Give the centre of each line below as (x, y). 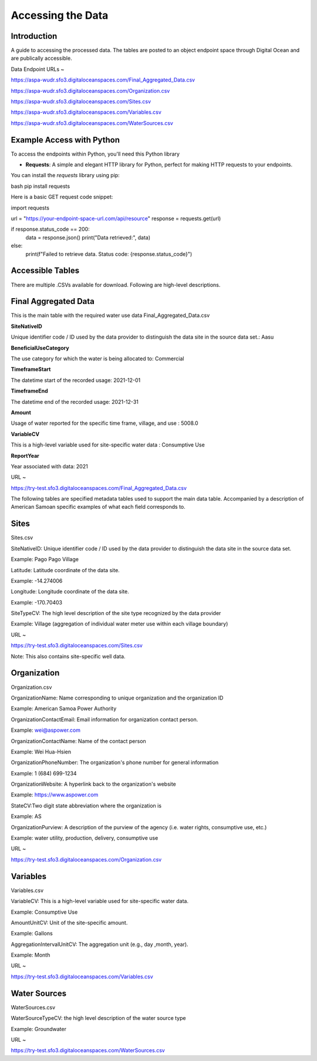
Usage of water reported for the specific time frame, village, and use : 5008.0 (104, 423)
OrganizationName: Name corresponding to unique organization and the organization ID (117, 698)
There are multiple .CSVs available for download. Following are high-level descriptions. (116, 285)
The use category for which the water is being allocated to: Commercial (97, 359)
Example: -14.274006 (37, 580)
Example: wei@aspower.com (45, 730)
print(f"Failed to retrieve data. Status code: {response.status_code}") (109, 254)
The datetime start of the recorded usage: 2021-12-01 (76, 380)
